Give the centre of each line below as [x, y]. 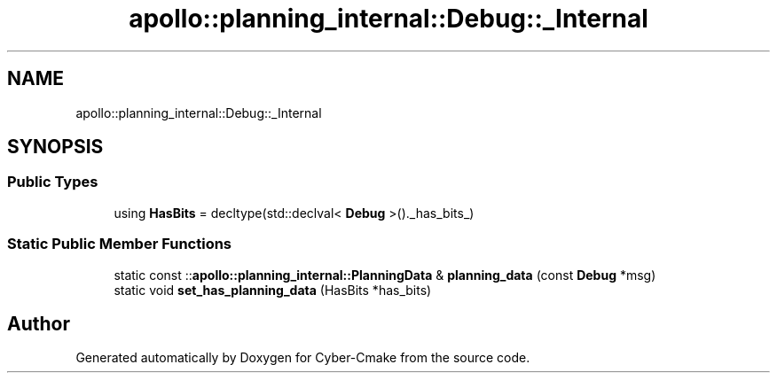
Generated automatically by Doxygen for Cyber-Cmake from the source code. [303, 358]
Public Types [53, 182]
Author [39, 323]
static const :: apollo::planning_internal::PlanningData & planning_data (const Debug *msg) [385, 275]
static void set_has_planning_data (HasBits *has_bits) [273, 290]
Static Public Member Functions [120, 244]
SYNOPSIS [55, 147]
